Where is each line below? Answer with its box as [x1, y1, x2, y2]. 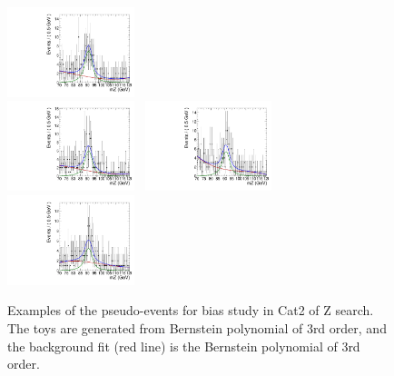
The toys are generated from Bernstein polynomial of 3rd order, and [7, 319, 387, 337]
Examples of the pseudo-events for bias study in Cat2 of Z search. [7, 301, 374, 320]
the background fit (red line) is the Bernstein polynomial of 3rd [7, 336, 360, 355]
